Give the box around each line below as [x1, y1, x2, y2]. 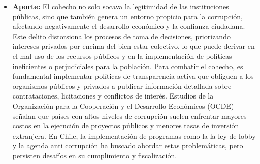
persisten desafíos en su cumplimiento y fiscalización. [12, 150, 177, 160]
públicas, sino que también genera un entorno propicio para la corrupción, [12, 11, 243, 21]
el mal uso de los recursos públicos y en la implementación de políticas [12, 50, 232, 61]
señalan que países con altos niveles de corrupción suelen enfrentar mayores [12, 110, 247, 121]
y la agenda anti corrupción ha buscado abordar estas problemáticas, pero [12, 140, 243, 151]
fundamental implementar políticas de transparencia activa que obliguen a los [12, 71, 254, 81]
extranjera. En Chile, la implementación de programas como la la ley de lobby [12, 130, 256, 141]
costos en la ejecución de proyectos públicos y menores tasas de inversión [12, 120, 239, 131]
